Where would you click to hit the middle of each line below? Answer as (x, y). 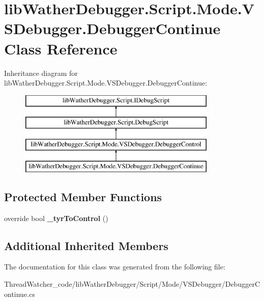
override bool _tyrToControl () (56, 218)
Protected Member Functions (83, 196)
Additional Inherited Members (86, 245)
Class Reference (61, 48)
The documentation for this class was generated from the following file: (115, 267)
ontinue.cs (20, 294)
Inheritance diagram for (41, 73)
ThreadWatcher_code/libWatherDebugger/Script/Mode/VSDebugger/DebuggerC (132, 284)
